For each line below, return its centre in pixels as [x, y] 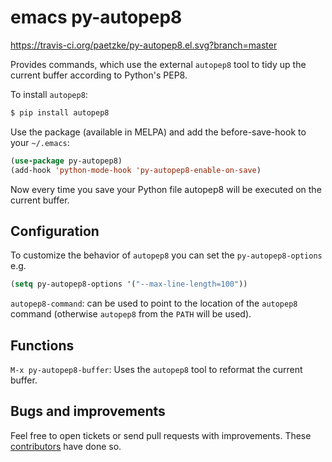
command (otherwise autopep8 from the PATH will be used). [131, 314]
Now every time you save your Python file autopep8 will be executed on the [166, 189]
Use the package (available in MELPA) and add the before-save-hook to [158, 132]
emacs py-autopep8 [96, 17]
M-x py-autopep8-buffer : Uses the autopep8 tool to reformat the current [156, 370]
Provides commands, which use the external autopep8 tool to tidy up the [158, 64]
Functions [42, 345]
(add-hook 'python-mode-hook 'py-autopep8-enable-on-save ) [136, 170]
